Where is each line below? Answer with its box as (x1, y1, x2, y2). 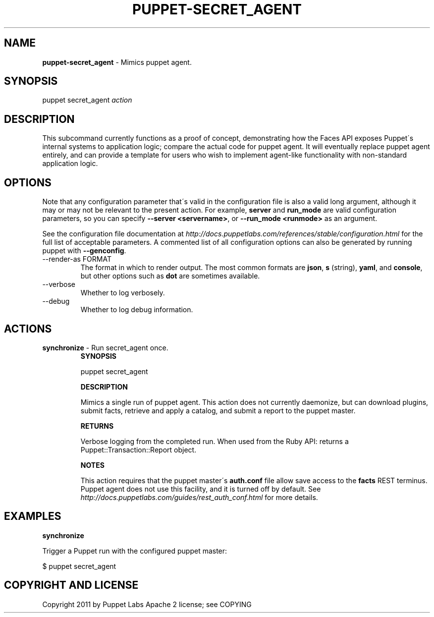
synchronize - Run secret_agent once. (42, 343, 168, 352)
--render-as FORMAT (42, 255, 111, 264)
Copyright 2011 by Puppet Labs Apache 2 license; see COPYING (42, 600, 252, 609)
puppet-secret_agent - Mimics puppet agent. (42, 57, 192, 66)
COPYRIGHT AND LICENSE (4, 579, 139, 592)
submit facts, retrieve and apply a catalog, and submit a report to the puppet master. (80, 406, 356, 415)
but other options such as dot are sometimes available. (80, 272, 260, 280)
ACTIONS (4, 322, 52, 335)
